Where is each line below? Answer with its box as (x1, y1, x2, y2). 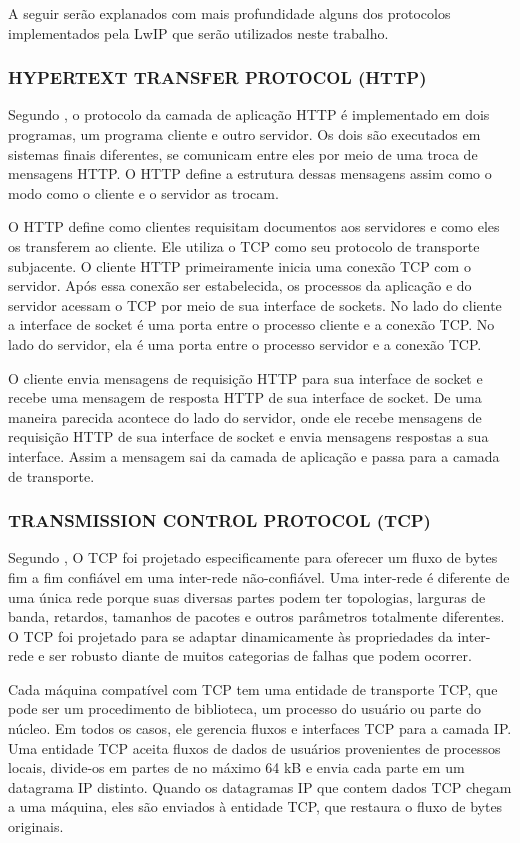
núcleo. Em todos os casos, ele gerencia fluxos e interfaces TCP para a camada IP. (8, 718, 512, 739)
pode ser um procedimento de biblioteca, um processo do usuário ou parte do (8, 698, 482, 719)
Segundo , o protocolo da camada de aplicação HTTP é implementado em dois (8, 104, 490, 125)
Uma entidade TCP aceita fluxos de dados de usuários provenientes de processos (8, 737, 501, 758)
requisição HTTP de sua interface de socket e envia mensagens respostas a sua (8, 426, 489, 447)
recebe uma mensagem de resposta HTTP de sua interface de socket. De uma (8, 387, 482, 408)
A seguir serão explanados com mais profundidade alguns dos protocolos (8, 3, 451, 23)
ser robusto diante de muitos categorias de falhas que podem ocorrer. (49, 645, 472, 666)
